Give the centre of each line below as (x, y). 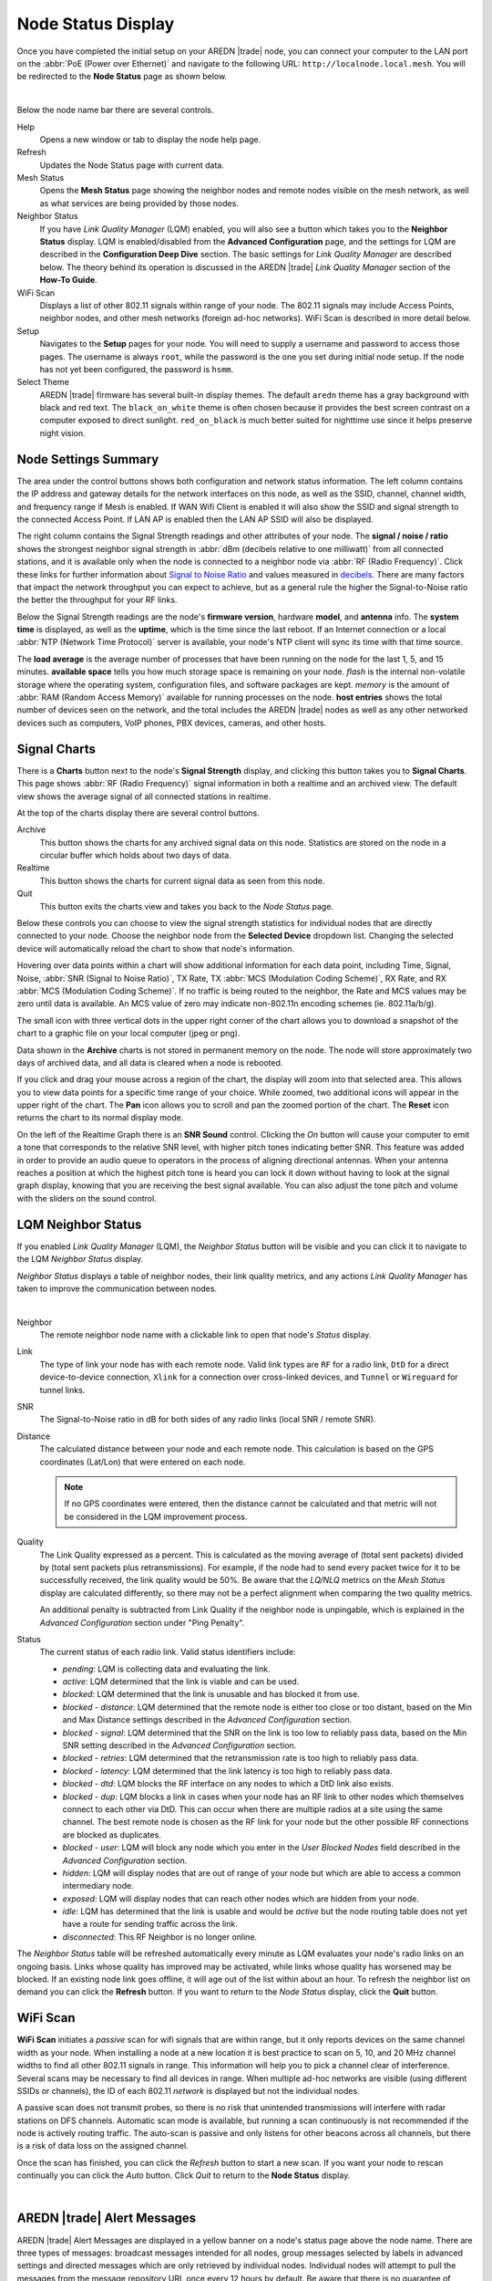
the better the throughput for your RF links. (97, 600)
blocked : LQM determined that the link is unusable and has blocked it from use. (211, 1694)
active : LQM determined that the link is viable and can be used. (181, 1682)
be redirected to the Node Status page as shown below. (122, 77)
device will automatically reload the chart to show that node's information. (156, 948)
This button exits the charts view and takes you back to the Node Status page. (187, 906)
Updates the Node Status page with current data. (132, 165)
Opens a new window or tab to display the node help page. (150, 139)
